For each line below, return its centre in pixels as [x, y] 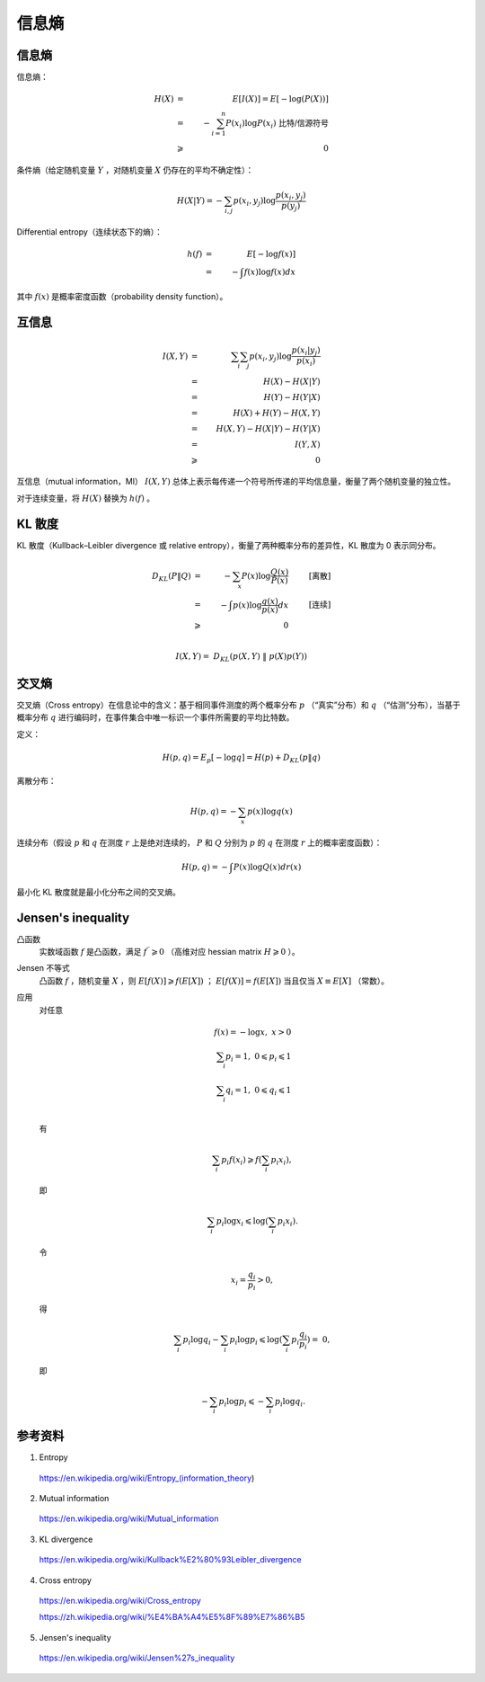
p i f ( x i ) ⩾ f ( [242, 1161]
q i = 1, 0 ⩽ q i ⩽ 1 [258, 1090]
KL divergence [66, 1539]
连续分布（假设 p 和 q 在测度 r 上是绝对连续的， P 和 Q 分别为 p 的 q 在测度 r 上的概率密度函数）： [199, 843]
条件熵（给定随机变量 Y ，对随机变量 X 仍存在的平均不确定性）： [135, 170]
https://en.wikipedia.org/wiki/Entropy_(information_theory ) [147, 1478]
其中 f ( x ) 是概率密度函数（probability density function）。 [122, 297]
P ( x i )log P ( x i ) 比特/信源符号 [278, 124]
